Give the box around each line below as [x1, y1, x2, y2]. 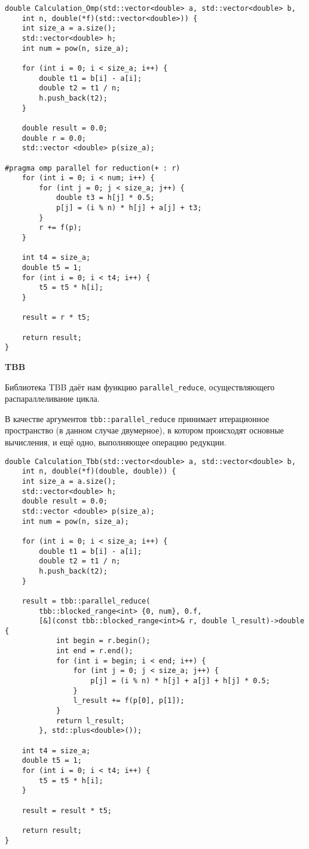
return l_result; [56, 716, 125, 725]
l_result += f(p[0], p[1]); [73, 696, 185, 705]
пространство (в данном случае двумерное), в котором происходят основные [5, 424, 284, 436]
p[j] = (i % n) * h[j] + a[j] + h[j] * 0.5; [90, 677, 270, 686]
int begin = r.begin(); [56, 636, 151, 645]
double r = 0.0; [22, 134, 87, 142]
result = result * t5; [22, 806, 112, 815]
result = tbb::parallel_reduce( [22, 596, 151, 605]
